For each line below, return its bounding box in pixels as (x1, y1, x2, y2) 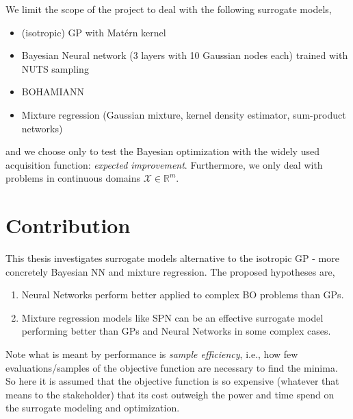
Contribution (5, 211, 131, 239)
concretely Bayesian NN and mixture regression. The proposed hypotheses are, (5, 264, 335, 278)
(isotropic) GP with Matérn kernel (21, 25, 166, 39)
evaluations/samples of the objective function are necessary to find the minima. (5, 360, 338, 374)
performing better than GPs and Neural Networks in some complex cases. (21, 324, 331, 338)
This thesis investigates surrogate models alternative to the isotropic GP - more (5, 251, 339, 265)
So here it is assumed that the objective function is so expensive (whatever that (5, 374, 339, 388)
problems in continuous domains (5, 171, 141, 185)
